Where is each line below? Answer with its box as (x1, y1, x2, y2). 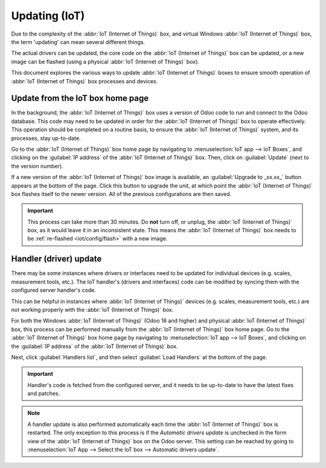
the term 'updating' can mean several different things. (11, 38, 145, 45)
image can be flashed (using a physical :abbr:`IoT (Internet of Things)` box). (11, 58, 199, 65)
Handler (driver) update (11, 254, 102, 264)
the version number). (11, 162, 63, 169)
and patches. (27, 390, 60, 397)
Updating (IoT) (11, 9, 85, 22)
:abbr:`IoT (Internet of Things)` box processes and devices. (11, 77, 158, 84)
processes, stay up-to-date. (11, 134, 81, 142)
